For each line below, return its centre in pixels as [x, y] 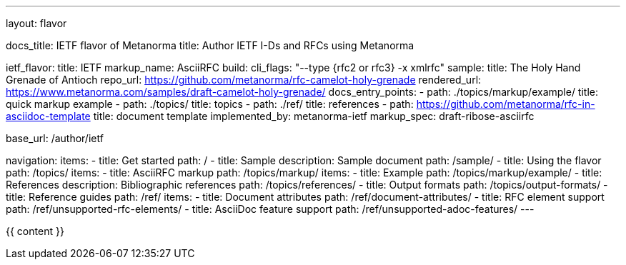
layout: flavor [36, 23]
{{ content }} [35, 231]
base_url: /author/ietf [55, 138]
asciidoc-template [48, 116]
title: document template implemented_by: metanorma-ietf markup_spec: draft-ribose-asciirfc [314, 116]
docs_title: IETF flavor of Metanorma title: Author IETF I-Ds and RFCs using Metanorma [210, 45]
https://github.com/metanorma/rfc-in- [506, 104]
